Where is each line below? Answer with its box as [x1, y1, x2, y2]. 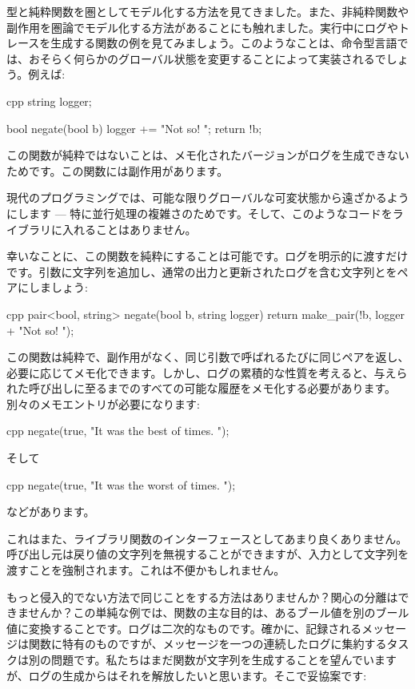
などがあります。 [6, 503, 95, 520]
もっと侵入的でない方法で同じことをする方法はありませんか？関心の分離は [6, 588, 398, 605]
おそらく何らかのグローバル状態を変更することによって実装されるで [28, 50, 386, 66]
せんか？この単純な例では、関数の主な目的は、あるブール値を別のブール [28, 604, 409, 621]
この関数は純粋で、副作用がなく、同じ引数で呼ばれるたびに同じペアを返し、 [6, 349, 409, 365]
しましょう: [28, 279, 88, 296]
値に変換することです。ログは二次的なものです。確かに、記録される [6, 619, 362, 636]
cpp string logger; [6, 92, 92, 109]
